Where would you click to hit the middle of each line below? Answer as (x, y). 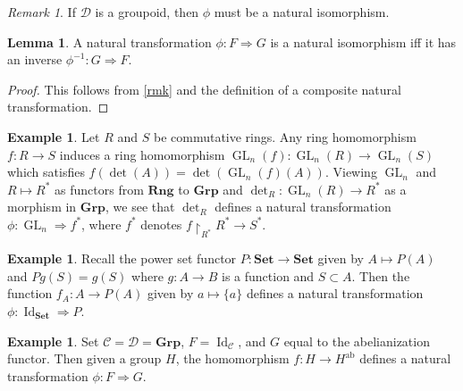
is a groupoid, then (147, 12)
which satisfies (46, 172)
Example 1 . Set (53, 341)
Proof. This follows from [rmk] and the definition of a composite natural (204, 89)
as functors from (99, 189)
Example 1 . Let (54, 136)
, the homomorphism (232, 358)
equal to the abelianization (357, 341)
